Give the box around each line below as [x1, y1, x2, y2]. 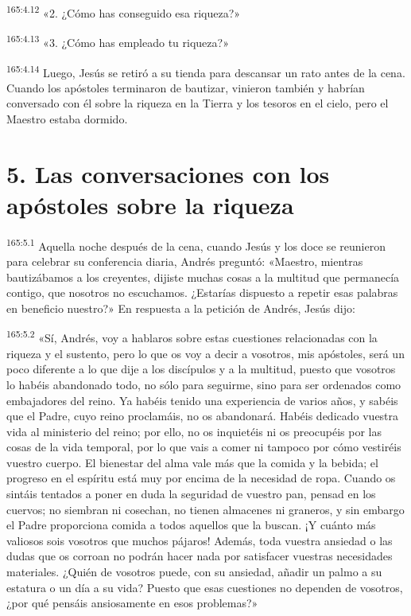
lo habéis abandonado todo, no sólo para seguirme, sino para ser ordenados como [6, 376, 401, 392]
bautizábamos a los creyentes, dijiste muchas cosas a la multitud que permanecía [6, 268, 400, 285]
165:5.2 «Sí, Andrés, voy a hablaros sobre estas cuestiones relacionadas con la [6, 327, 378, 346]
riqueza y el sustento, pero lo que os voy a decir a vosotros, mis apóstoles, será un [6, 345, 405, 361]
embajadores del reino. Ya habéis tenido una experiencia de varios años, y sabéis [6, 392, 398, 408]
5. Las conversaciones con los [6, 157, 330, 189]
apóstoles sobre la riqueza [6, 188, 294, 220]
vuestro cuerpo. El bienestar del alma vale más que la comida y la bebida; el [6, 454, 378, 470]
